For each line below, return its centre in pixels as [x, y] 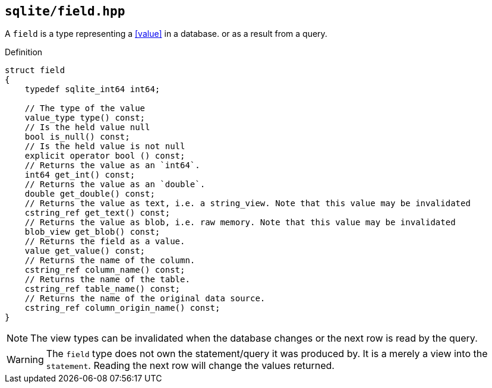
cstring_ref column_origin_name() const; [122, 308]
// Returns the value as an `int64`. [112, 165]
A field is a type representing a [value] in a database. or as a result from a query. [166, 34]
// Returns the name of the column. [110, 261]
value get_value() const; [85, 251]
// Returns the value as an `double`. [115, 184]
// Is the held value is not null [105, 146]
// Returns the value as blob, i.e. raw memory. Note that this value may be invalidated [240, 223]
